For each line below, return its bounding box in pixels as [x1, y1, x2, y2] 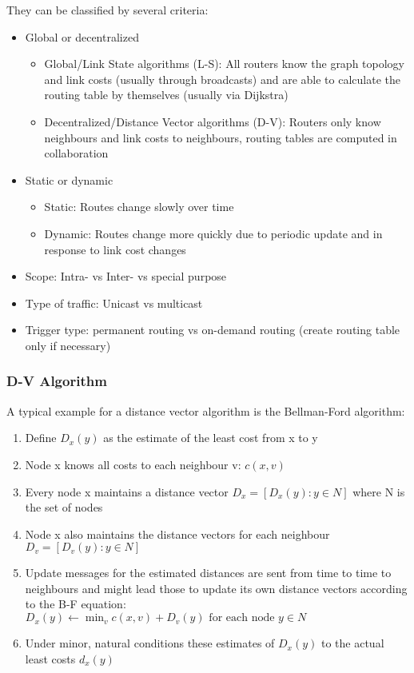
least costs [25, 650, 76, 667]
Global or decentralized [25, 28, 139, 45]
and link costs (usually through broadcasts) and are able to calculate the [44, 70, 401, 87]
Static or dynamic [25, 171, 113, 188]
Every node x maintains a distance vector [25, 483, 229, 500]
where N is [352, 483, 405, 500]
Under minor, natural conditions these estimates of [25, 635, 275, 651]
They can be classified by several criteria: [6, 2, 209, 18]
